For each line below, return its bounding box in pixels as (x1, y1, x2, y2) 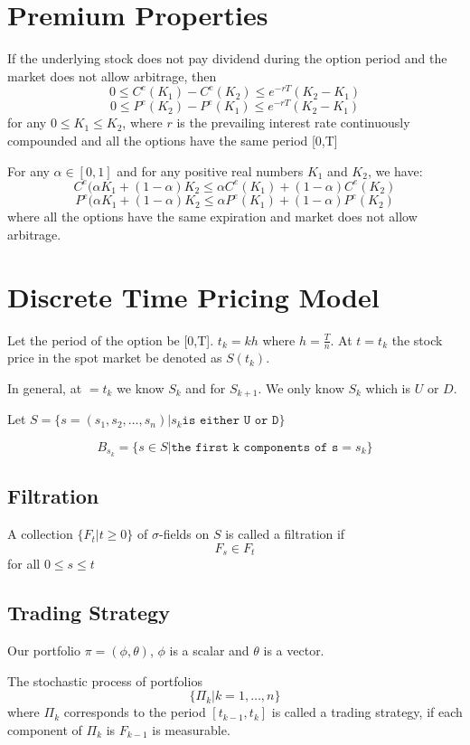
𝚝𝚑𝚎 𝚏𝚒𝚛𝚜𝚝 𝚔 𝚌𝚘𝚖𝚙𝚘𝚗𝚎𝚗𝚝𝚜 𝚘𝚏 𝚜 (171, 441, 339, 455)
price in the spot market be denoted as (7, 348, 222, 367)
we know (117, 378, 164, 397)
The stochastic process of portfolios (7, 671, 202, 690)
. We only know (258, 378, 344, 397)
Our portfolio (7, 640, 81, 659)
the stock (391, 330, 443, 349)
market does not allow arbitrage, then (7, 66, 217, 85)
